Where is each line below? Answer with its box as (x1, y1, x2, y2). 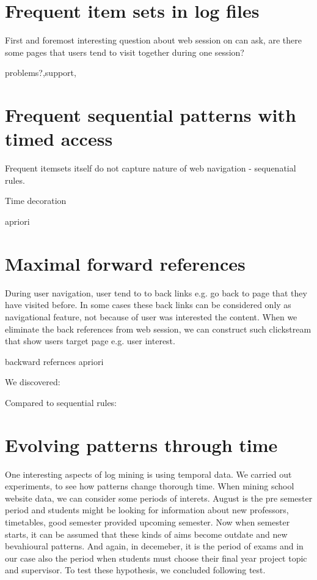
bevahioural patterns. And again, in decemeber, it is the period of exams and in (5, 540, 304, 552)
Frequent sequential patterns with (5, 102, 296, 127)
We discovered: (5, 375, 60, 388)
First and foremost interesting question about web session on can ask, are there (5, 34, 302, 47)
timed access (5, 126, 113, 151)
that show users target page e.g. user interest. (5, 334, 175, 347)
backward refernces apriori (5, 355, 104, 367)
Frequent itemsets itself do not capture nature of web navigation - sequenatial (5, 162, 296, 175)
